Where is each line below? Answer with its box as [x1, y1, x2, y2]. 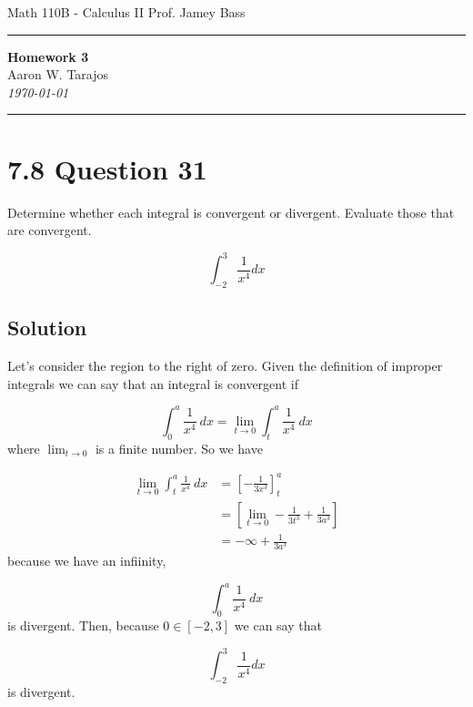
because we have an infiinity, [7, 551, 166, 570]
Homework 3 [7, 46, 89, 66]
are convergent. [7, 220, 92, 240]
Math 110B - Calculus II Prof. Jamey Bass [7, 3, 246, 21]
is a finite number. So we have [95, 438, 263, 457]
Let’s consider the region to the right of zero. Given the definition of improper [7, 356, 443, 375]
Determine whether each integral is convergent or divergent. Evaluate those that [7, 202, 455, 221]
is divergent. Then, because [7, 616, 159, 635]
